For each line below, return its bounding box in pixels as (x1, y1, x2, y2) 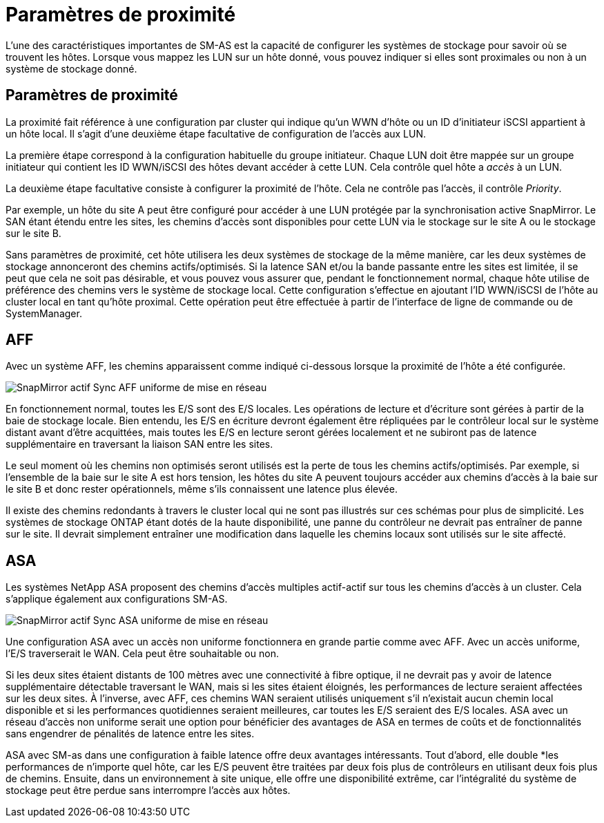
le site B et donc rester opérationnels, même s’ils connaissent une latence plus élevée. (6, 483, 398, 495)
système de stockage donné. (6, 62, 137, 75)
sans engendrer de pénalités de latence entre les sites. (6, 728, 255, 740)
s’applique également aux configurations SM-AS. (6, 593, 228, 605)
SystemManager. (6, 307, 82, 319)
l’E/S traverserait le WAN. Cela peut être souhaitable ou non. (6, 647, 279, 660)
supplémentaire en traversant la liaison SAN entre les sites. (6, 438, 273, 451)
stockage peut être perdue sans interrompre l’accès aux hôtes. (6, 784, 291, 797)
